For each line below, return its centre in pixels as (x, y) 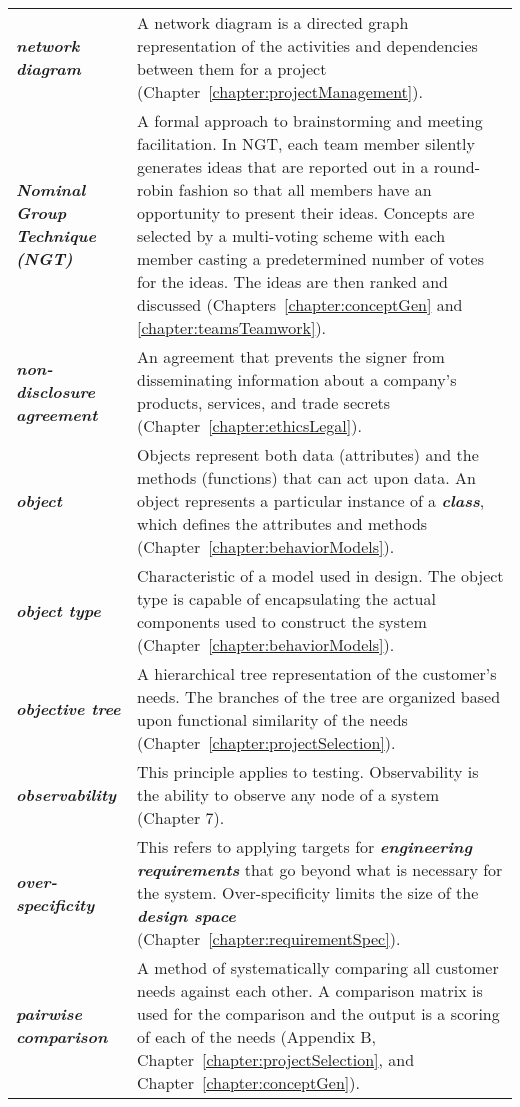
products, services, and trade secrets (264, 402)
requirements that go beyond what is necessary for (320, 869)
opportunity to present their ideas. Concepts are (306, 212)
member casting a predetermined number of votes (310, 258)
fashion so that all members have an (305, 189)
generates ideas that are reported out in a (283, 166)
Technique (56, 235)
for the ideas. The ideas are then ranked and (292, 281)
